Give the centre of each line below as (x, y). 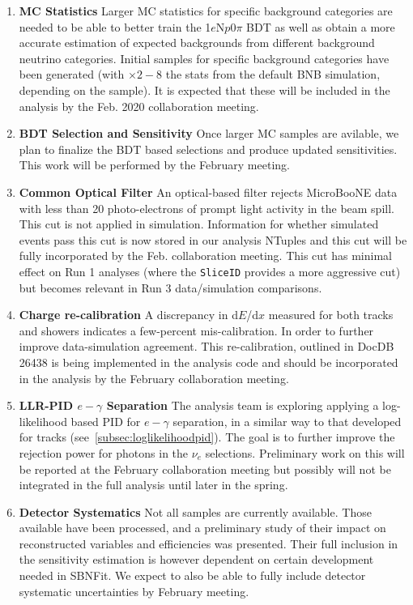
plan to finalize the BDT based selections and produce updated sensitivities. (208, 149)
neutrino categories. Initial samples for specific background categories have (204, 58)
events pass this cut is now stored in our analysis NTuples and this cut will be (213, 239)
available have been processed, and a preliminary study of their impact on (202, 528)
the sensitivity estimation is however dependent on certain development (196, 559)
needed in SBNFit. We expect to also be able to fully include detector (192, 575)
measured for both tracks (331, 315)
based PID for (106, 421)
